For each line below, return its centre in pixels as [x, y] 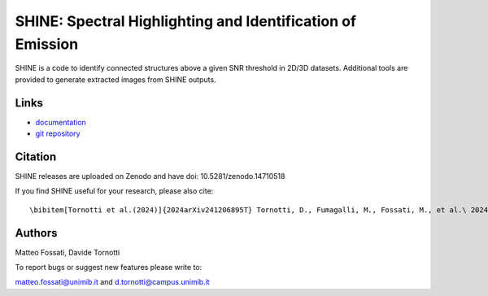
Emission [47, 44]
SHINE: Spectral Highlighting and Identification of [186, 21]
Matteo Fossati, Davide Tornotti [68, 252]
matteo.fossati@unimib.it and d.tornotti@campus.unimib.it [113, 282]
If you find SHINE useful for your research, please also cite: [114, 191]
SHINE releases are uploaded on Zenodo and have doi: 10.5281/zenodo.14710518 [150, 176]
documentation [61, 122]
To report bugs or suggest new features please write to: [109, 268]
